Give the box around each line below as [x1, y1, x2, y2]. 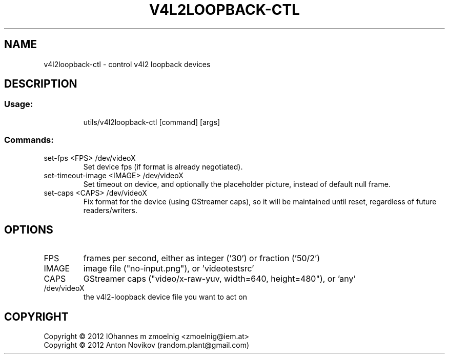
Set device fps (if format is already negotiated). [83, 162, 243, 171]
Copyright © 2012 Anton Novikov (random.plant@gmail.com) [44, 341, 250, 350]
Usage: [4, 99, 33, 110]
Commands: [4, 135, 54, 145]
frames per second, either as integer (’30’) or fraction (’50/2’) [83, 253, 320, 264]
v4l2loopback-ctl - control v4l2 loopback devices [44, 59, 211, 69]
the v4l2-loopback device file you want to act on [83, 292, 247, 302]
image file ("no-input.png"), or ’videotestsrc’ [83, 263, 254, 274]
